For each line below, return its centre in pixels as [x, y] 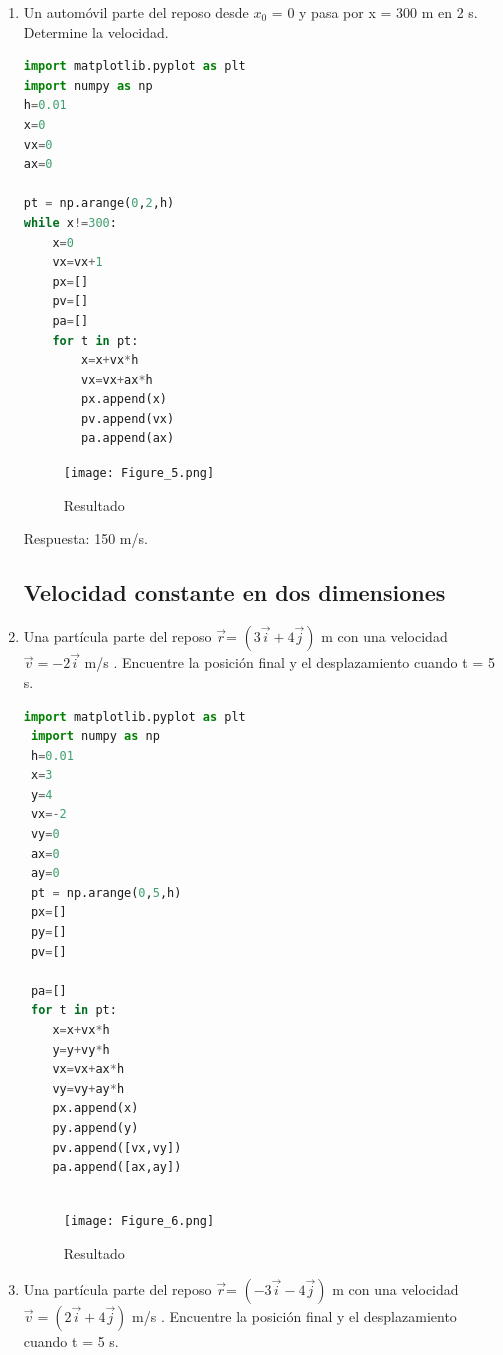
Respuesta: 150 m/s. [85, 538]
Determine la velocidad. [96, 31]
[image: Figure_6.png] [139, 1221]
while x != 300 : [70, 222]
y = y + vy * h [81, 1049]
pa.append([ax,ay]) [117, 1167]
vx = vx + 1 [77, 262]
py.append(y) [95, 1127]
